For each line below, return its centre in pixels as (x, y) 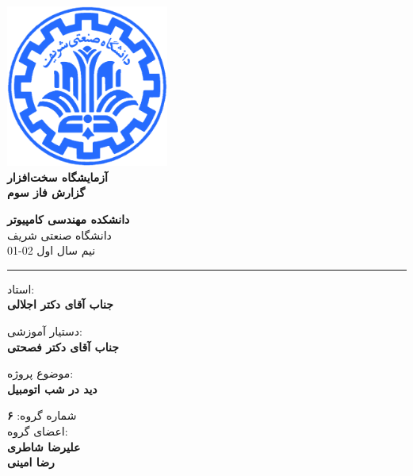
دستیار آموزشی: (45, 330)
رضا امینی (31, 462)
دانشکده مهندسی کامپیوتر (69, 219)
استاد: (21, 288)
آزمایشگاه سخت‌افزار (57, 177)
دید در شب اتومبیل (52, 388)
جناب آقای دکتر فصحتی (63, 346)
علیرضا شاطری (44, 446)
